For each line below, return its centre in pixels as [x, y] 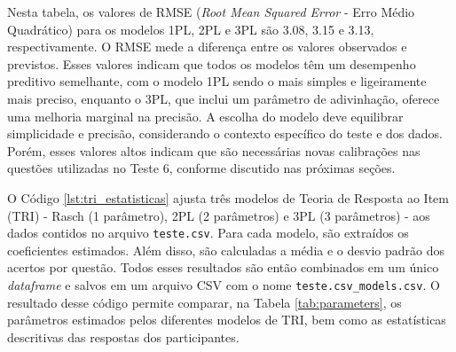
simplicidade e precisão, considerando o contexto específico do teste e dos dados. [225, 133]
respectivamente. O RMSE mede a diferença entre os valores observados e [207, 47]
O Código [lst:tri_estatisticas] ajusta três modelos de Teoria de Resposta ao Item [228, 197]
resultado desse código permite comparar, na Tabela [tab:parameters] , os [204, 302]
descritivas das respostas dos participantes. [123, 336]
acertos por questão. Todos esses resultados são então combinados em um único [223, 267]
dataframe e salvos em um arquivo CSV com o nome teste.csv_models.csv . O [224, 284]
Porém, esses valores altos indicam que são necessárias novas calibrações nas [214, 150]
